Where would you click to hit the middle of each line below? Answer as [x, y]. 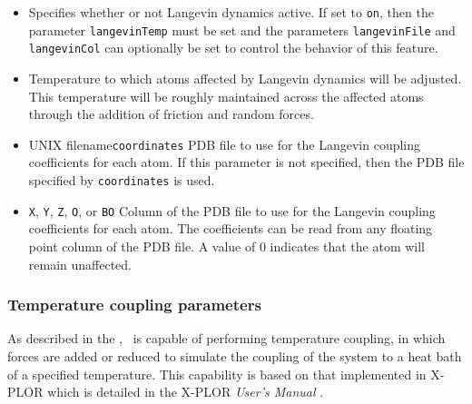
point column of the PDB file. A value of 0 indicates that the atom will [227, 246]
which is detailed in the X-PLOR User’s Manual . [186, 392]
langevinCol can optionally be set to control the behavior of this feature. [233, 48]
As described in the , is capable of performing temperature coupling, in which [226, 338]
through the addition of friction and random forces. [171, 114]
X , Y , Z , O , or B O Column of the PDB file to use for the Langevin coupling [232, 210]
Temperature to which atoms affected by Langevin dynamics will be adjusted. [245, 78]
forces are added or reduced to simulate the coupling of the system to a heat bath [235, 355]
